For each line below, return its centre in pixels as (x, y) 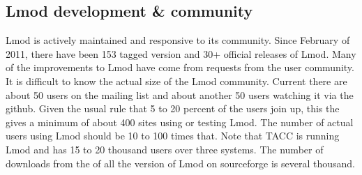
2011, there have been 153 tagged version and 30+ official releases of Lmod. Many (181, 53)
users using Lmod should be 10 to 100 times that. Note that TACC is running (173, 136)
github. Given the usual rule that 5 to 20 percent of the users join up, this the (173, 108)
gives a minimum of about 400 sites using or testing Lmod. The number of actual (180, 122)
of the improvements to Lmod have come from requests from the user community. (180, 67)
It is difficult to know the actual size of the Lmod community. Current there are (176, 81)
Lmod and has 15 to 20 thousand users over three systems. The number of (165, 149)
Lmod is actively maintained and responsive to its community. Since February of (178, 40)
